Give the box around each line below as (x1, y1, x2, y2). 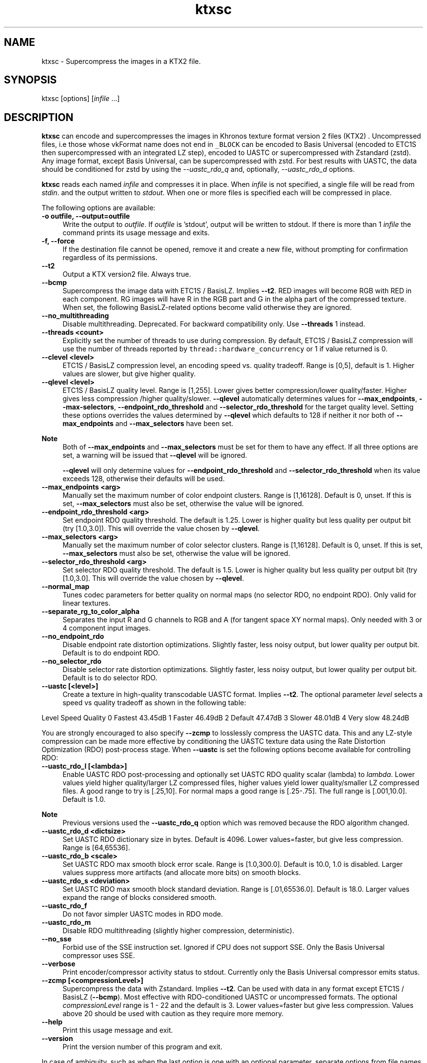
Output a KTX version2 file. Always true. (62, 270, 191, 279)
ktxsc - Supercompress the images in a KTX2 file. (41, 57, 201, 65)
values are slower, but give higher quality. (62, 369, 196, 378)
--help (41, 1018, 63, 1026)
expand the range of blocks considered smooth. (62, 893, 217, 902)
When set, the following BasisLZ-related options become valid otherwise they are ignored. (62, 303, 352, 312)
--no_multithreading (41, 311, 109, 320)
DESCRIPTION (4, 111, 74, 123)
